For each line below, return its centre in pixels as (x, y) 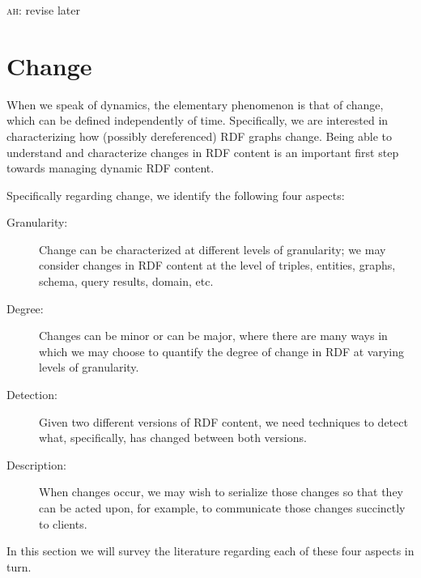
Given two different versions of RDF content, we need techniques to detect (223, 421)
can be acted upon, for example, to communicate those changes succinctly (222, 508)
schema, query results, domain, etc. (126, 281)
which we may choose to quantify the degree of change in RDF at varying (222, 351)
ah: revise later (43, 10)
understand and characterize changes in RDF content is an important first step (203, 152)
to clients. (63, 523)
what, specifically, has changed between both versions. (173, 438)
